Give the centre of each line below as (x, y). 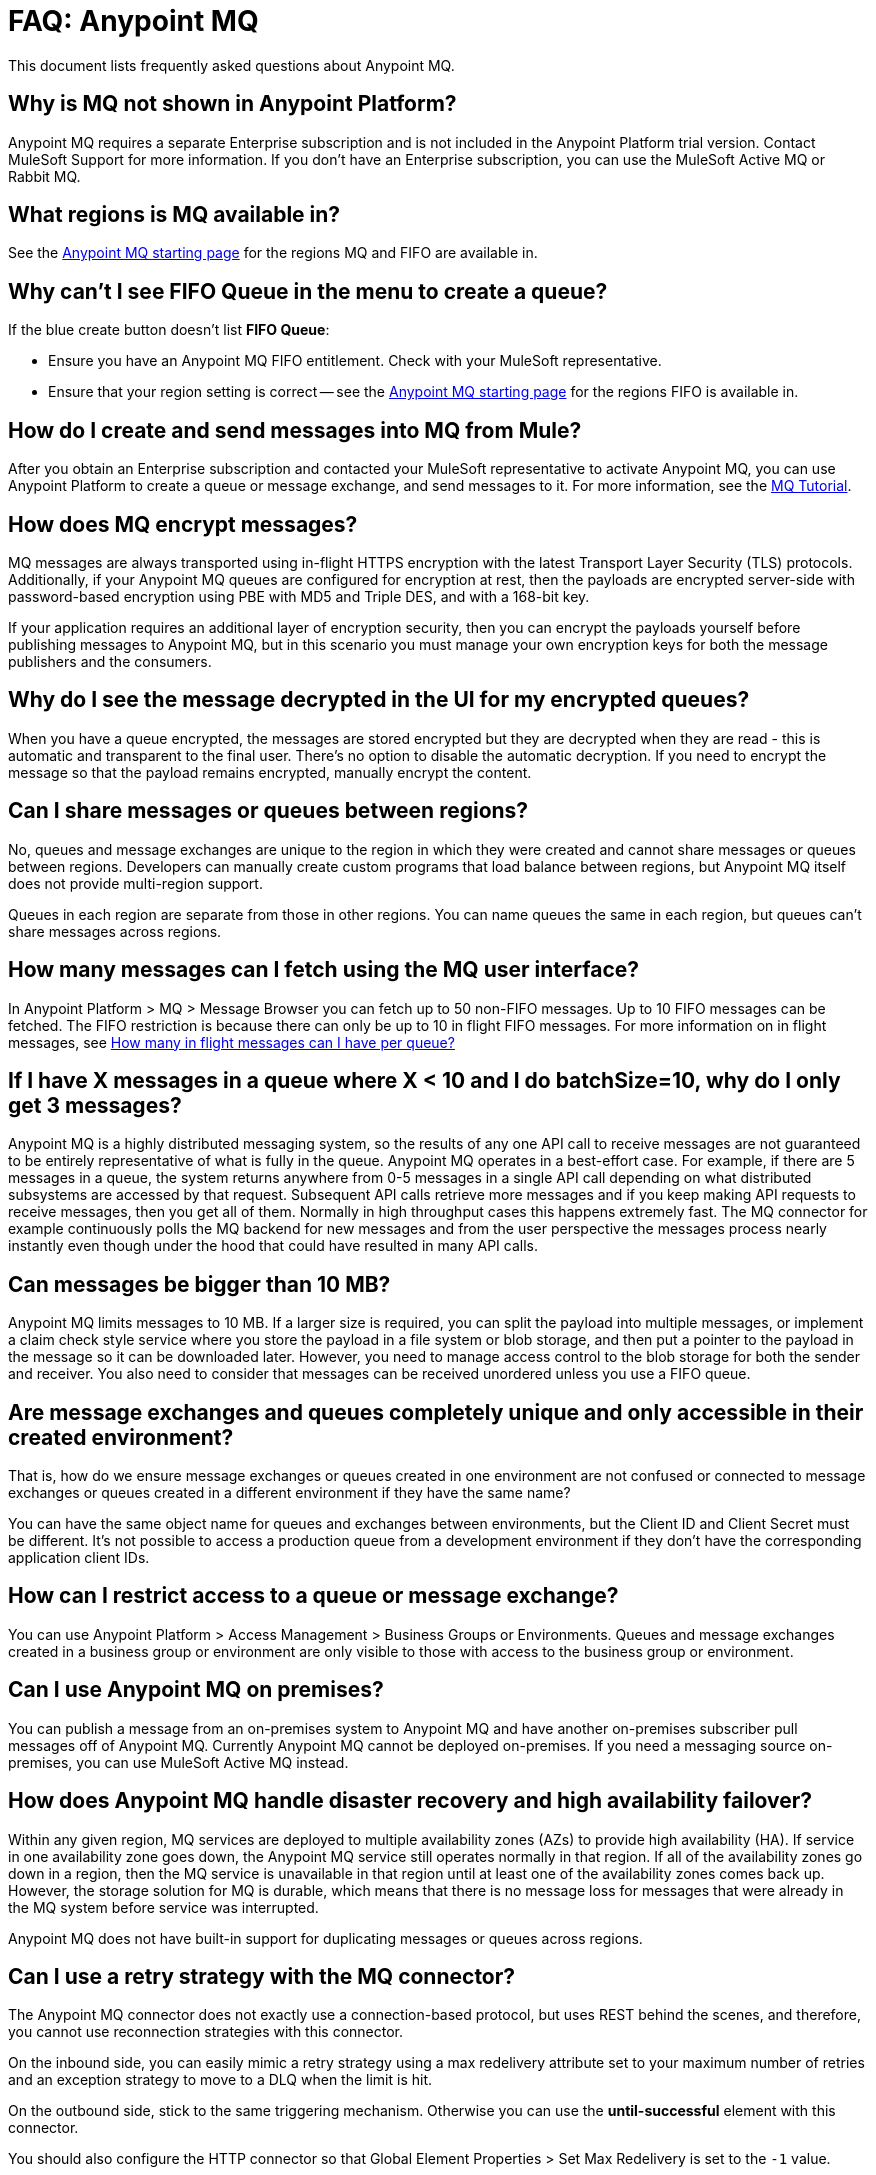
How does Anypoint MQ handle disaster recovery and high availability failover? (410, 1801)
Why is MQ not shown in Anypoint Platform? (232, 104)
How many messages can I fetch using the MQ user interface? (324, 970)
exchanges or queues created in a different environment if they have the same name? (289, 1493)
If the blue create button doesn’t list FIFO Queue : (169, 330)
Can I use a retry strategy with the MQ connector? (262, 1976)
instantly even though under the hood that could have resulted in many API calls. (273, 1246)
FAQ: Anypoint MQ (133, 21)
